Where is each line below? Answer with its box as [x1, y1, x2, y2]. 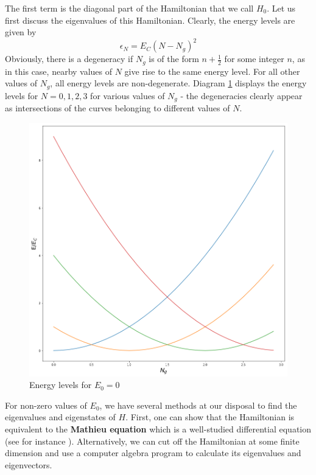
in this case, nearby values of [5, 64, 113, 77]
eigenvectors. [5, 458, 52, 471]
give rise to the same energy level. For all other [124, 64, 300, 77]
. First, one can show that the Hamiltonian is [125, 411, 295, 423]
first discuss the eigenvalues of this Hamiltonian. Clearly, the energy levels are [5, 13, 295, 26]
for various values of [90, 89, 165, 102]
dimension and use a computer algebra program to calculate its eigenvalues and [5, 446, 301, 459]
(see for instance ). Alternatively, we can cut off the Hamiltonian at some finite [5, 434, 300, 447]
